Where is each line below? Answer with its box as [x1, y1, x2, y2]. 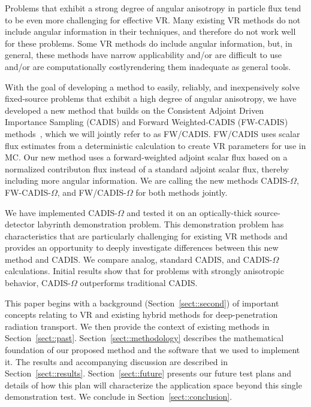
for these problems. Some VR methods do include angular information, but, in [5, 37, 292, 49]
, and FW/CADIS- [57, 186, 126, 198]
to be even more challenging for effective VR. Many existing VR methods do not [5, 13, 301, 26]
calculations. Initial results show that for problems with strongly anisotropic [5, 265, 284, 277]
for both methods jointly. [135, 186, 228, 198]
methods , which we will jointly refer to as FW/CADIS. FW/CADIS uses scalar [5, 127, 300, 139]
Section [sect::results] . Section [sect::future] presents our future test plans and [5, 367, 292, 379]
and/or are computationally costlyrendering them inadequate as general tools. [5, 60, 291, 72]
